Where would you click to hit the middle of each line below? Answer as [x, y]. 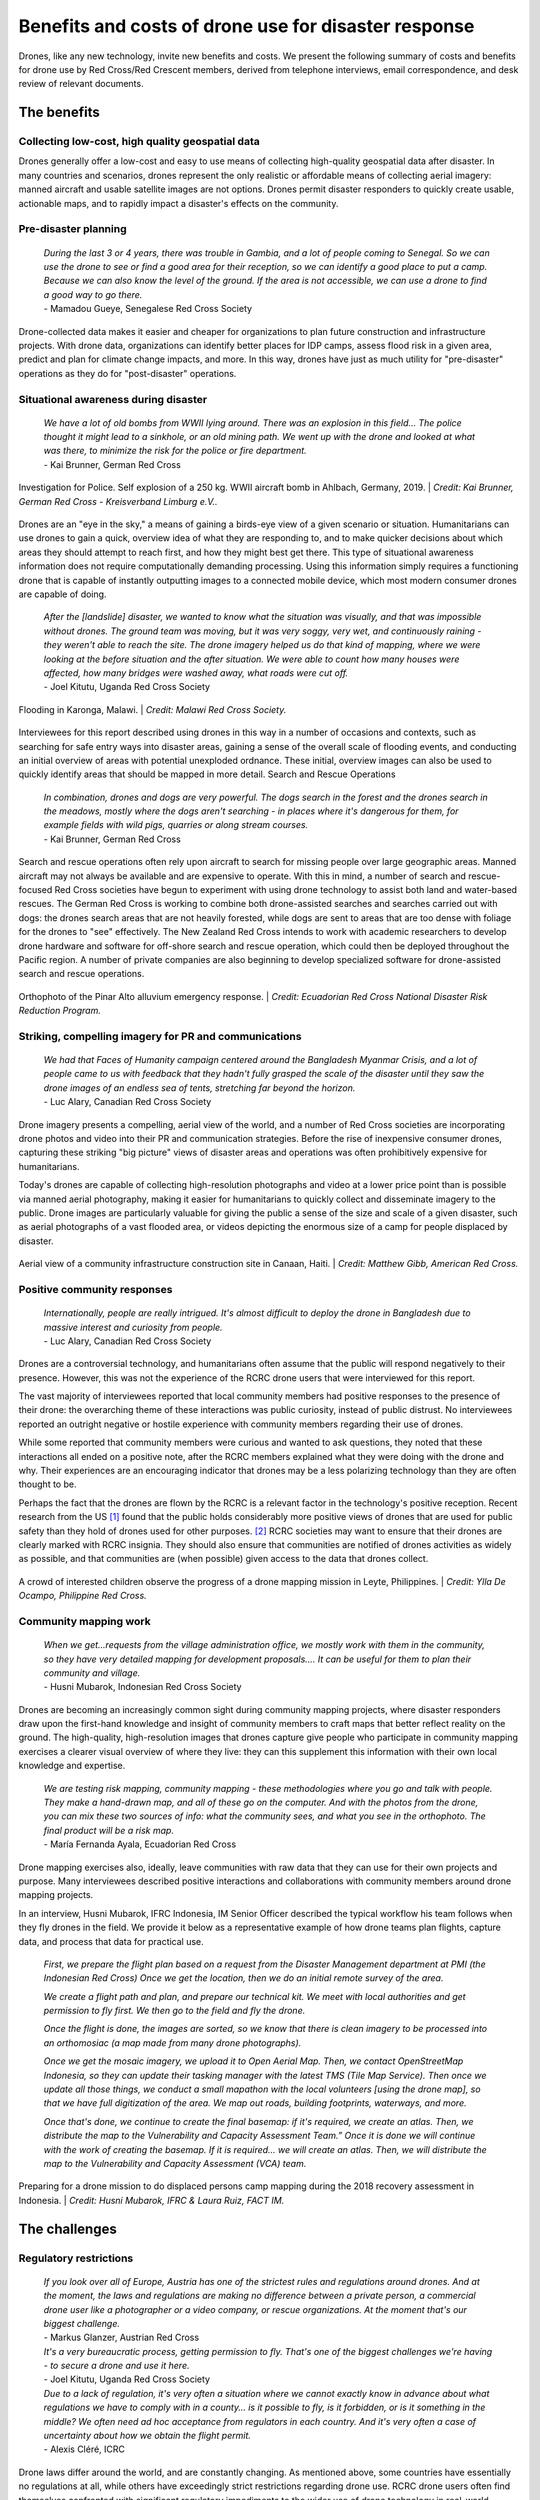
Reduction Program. [60, 1011]
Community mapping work [84, 1621]
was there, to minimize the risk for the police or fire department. [175, 451]
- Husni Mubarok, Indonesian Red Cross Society [142, 1687]
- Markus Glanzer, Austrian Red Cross [121, 2337]
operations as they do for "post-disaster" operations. [127, 373]
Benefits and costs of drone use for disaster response [246, 26]
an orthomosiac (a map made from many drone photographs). [172, 2042]
